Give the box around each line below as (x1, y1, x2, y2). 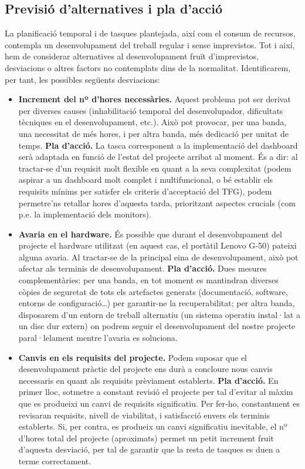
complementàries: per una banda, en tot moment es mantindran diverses (18, 274, 279, 286)
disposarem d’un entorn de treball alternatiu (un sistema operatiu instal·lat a (18, 308, 300, 320)
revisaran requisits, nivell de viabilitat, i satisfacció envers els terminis (18, 408, 270, 421)
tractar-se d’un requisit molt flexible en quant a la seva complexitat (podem (18, 162, 292, 174)
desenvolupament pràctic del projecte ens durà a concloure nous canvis (18, 363, 273, 375)
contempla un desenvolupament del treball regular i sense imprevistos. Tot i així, (5, 38, 295, 51)
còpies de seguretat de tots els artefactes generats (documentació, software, (18, 285, 288, 297)
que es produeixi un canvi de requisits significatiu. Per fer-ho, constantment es (18, 397, 300, 410)
